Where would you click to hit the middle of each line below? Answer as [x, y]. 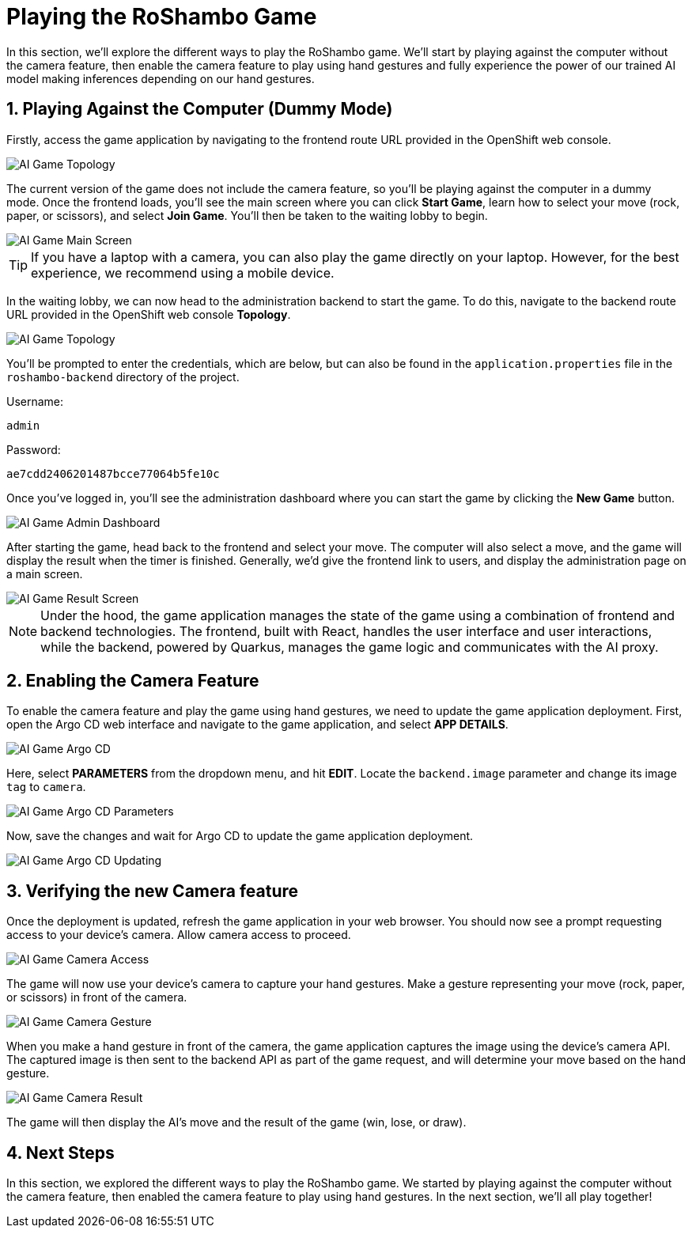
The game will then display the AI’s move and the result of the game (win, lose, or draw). [236, 1122]
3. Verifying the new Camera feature [153, 891]
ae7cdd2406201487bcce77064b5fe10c [113, 473]
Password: [34, 449]
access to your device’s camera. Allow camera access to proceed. [179, 935]
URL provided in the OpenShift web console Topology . [149, 314]
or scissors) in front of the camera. [97, 997]
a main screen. [45, 573]
